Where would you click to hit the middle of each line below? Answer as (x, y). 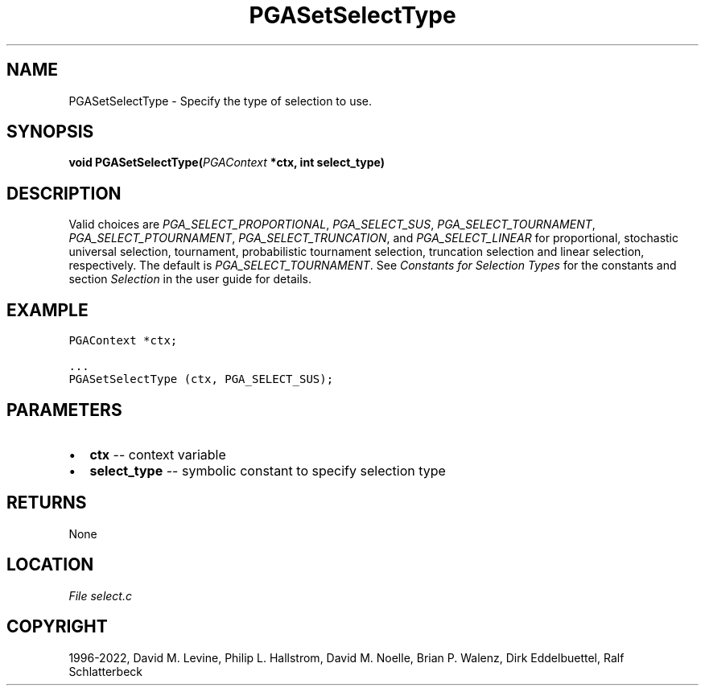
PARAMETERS (64, 410)
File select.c (100, 595)
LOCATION (50, 565)
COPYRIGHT (57, 627)
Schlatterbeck (105, 671)
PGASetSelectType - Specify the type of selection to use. (221, 101)
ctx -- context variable (158, 454)
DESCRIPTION (64, 193)
